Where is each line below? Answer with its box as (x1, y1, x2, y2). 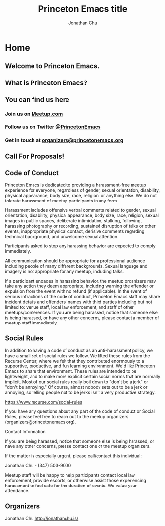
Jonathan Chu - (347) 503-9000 (5, 462, 71, 468)
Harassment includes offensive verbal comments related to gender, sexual (5, 207, 156, 213)
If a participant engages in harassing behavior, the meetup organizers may (5, 278, 156, 284)
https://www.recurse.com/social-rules (5, 399, 83, 405)
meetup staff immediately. (5, 320, 58, 326)
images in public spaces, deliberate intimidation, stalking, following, (5, 218, 142, 224)
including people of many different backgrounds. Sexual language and (5, 263, 148, 269)
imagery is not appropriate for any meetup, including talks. (5, 268, 124, 275)
